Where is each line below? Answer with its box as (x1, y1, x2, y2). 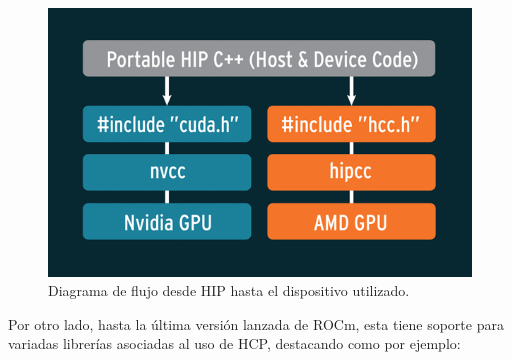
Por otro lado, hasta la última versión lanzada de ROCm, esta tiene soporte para (8, 313, 504, 334)
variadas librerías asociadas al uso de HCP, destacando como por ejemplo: (8, 333, 461, 354)
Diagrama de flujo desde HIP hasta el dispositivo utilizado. (48, 280, 410, 301)
